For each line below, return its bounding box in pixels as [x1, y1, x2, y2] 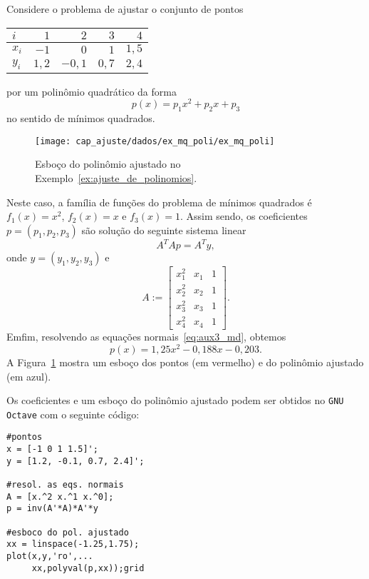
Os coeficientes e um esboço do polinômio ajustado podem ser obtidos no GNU [6, 393, 344, 408]
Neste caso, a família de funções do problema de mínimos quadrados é [6, 194, 312, 209]
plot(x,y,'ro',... [6, 550, 93, 561]
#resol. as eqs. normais [6, 480, 124, 490]
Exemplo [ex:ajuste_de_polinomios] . [35, 170, 197, 185]
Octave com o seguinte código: [6, 406, 140, 421]
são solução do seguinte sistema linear [81, 222, 246, 237]
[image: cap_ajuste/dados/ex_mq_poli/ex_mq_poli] [35, 136, 275, 146]
